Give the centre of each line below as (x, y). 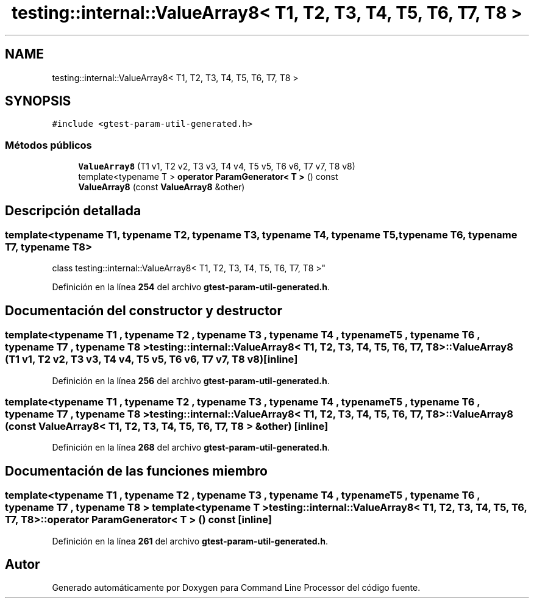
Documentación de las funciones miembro (136, 471)
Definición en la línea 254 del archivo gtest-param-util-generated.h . (191, 287)
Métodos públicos (48, 145)
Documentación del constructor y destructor (144, 310)
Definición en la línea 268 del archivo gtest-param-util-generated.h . (191, 448)
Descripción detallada (73, 210)
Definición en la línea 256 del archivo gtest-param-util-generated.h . (191, 380)
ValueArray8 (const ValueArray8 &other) (162, 187)
